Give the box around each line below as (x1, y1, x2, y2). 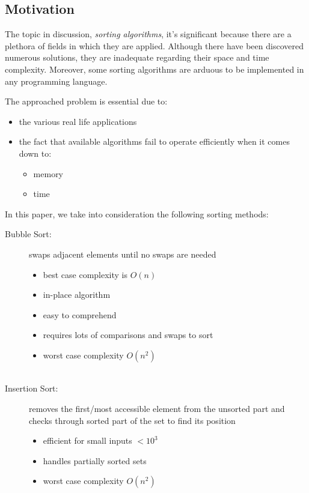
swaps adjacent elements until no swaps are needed (29, 247, 216, 260)
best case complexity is (43, 268, 127, 280)
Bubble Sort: (5, 228, 52, 240)
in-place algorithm (43, 288, 111, 301)
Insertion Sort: (5, 382, 58, 395)
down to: (19, 147, 52, 159)
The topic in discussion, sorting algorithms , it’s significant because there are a (5, 28, 292, 40)
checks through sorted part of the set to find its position (29, 414, 236, 426)
